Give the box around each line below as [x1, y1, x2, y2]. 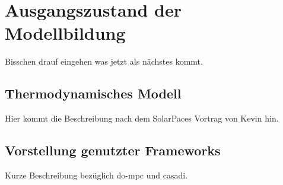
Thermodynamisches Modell [5, 84, 182, 103]
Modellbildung [5, 21, 126, 45]
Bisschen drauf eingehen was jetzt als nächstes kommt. [5, 55, 203, 68]
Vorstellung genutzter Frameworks [5, 141, 221, 160]
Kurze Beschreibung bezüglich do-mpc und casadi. [5, 168, 188, 181]
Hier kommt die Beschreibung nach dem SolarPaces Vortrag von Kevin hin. [5, 112, 279, 125]
